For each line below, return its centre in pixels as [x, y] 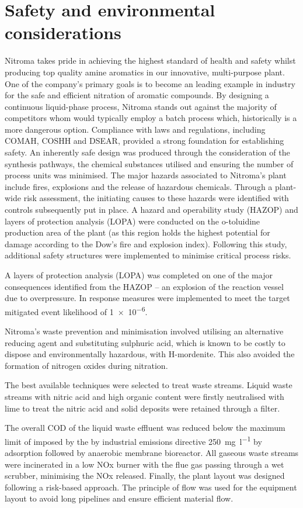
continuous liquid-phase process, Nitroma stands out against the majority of [141, 106]
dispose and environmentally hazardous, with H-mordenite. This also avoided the [150, 354]
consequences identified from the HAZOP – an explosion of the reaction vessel [144, 286]
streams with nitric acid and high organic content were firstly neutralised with [144, 396]
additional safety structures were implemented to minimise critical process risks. [148, 255]
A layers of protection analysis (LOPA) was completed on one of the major [139, 275]
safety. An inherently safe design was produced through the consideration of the [147, 152]
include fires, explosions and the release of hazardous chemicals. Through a [139, 186]
